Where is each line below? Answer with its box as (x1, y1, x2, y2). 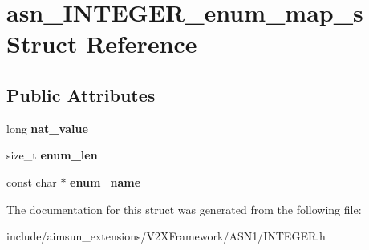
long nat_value (6, 119, 88, 136)
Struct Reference (6, 27, 197, 60)
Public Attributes (6, 82, 156, 107)
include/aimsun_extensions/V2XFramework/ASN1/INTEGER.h (6, 228, 326, 244)
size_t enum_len (6, 147, 98, 163)
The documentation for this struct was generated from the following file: (6, 200, 362, 217)
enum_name (70, 173, 141, 190)
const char (6, 173, 57, 190)
